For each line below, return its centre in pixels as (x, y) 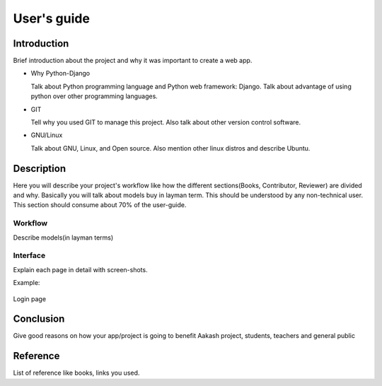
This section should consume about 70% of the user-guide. (100, 205)
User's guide (51, 18)
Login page (29, 299)
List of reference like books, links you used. (76, 373)
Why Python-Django (60, 74)
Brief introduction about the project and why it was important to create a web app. (133, 61)
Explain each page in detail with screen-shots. (80, 269)
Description (40, 169)
